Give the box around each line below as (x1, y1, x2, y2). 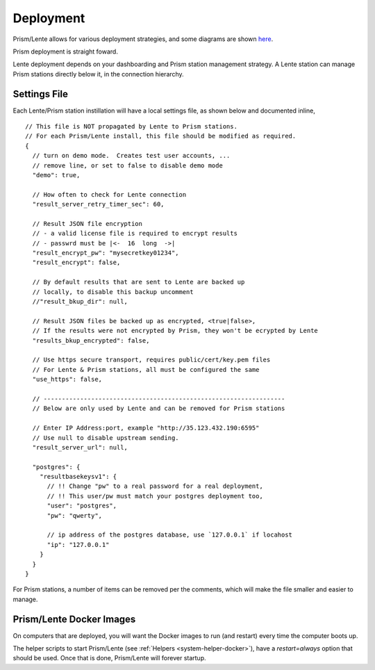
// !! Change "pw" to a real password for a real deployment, (47, 482, 263, 490)
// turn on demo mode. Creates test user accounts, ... (32, 152, 231, 160)
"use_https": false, (32, 375, 103, 384)
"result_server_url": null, (32, 443, 128, 451)
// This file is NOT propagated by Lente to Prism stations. (25, 122, 237, 131)
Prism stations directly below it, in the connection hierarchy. (12, 70, 184, 78)
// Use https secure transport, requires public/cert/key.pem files (32, 356, 271, 364)
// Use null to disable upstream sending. (32, 434, 180, 441)
